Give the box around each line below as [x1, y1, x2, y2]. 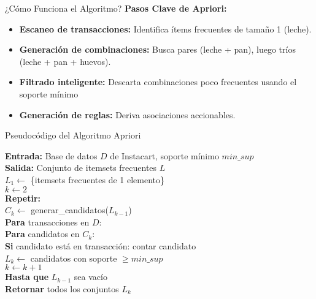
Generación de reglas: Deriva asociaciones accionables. [19, 108, 236, 121]
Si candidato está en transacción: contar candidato [5, 239, 196, 252]
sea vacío [74, 270, 107, 283]
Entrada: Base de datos [5, 149, 98, 162]
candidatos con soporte [30, 251, 117, 264]
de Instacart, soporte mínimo [110, 149, 219, 162]
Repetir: [5, 191, 41, 204]
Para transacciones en [5, 215, 90, 228]
